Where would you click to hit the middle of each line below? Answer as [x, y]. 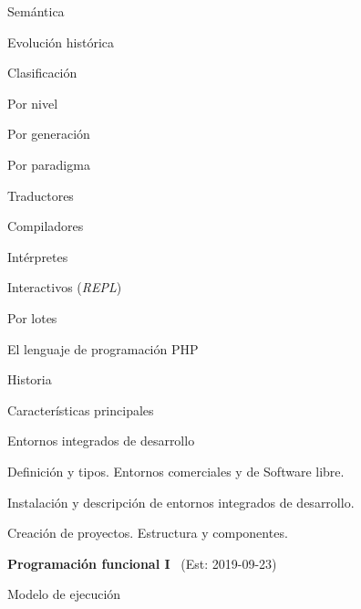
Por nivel [33, 103]
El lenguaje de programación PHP [103, 348]
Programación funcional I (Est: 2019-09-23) [142, 563]
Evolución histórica [61, 42]
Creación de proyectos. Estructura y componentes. [148, 533]
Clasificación [42, 73]
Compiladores [46, 226]
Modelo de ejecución [64, 594]
